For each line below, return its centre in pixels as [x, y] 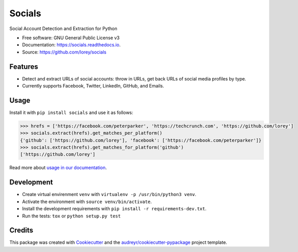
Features [24, 66]
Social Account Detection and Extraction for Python [63, 29]
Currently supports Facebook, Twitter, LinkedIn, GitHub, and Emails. [93, 86]
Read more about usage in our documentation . [58, 167]
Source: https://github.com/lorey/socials [64, 52]
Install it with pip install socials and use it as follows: [71, 113]
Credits [21, 230]
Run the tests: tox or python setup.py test [71, 216]
